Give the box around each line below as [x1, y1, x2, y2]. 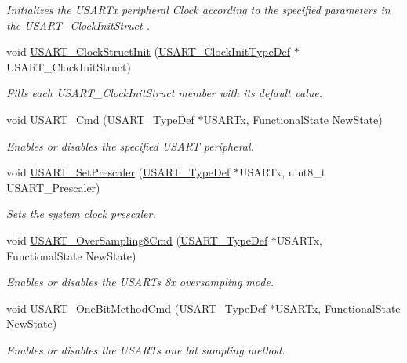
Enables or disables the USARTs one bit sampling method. [6, 341, 285, 358]
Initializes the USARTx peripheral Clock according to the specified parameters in [6, 2, 391, 17]
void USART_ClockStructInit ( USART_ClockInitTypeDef [6, 43, 290, 60]
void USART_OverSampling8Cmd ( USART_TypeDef [6, 231, 268, 248]
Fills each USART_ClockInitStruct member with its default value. [6, 85, 323, 101]
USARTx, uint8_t [238, 164, 326, 180]
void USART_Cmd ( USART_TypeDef [6, 111, 194, 127]
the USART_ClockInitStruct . [6, 16, 150, 33]
